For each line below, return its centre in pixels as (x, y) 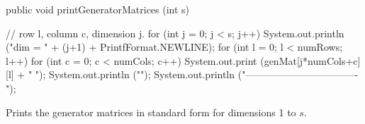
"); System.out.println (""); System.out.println (135, 74)
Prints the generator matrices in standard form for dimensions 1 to (151, 112)
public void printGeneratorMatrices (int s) (98, 9)
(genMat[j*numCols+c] (310, 60)
